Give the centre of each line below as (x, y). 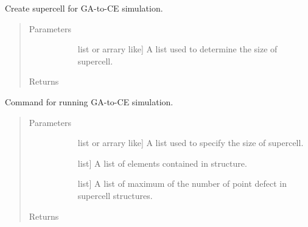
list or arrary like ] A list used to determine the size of (177, 49)
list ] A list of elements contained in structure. (162, 163)
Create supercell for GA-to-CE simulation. (84, 8)
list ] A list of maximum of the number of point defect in (182, 183)
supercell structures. (115, 195)
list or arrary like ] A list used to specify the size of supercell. (191, 143)
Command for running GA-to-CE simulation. (89, 101)
